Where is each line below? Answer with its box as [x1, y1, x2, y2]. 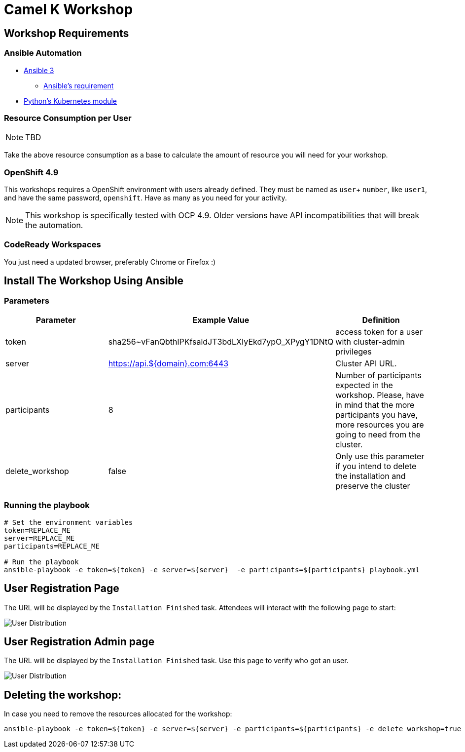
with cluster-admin [335, 337, 405, 347]
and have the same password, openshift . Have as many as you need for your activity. [4, 194, 287, 202]
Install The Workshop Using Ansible [4, 275, 184, 287]
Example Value [192, 315, 250, 325]
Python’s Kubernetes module [24, 96, 117, 105]
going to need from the [335, 430, 421, 440]
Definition [362, 315, 400, 325]
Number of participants [335, 370, 422, 381]
